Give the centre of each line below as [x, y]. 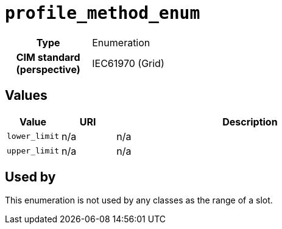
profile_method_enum [103, 13]
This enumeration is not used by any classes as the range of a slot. [139, 200]
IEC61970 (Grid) [128, 63]
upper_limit [33, 151]
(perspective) [48, 69]
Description [250, 122]
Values [26, 96]
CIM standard [48, 57]
